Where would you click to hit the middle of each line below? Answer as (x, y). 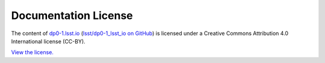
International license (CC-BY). (48, 41)
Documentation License (72, 15)
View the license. (32, 52)
